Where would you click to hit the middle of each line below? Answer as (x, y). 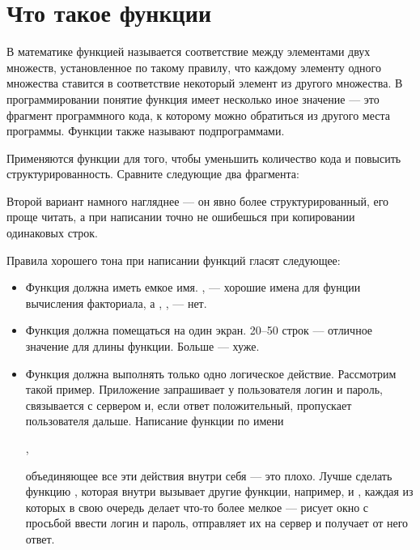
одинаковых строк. (52, 233)
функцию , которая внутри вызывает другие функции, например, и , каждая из (219, 491)
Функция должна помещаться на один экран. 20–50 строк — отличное (199, 330)
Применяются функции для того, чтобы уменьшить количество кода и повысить (204, 158)
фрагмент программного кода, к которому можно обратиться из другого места (198, 115)
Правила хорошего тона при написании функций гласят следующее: (174, 260)
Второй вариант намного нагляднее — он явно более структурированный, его (198, 200)
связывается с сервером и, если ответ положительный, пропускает (189, 405)
